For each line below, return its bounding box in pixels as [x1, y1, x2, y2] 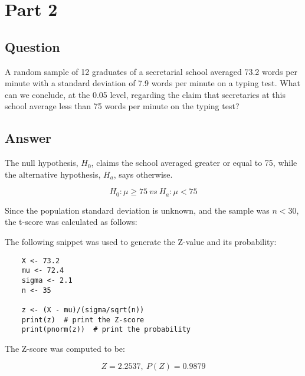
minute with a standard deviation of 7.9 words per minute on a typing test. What [5, 77, 300, 89]
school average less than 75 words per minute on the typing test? [5, 100, 240, 112]
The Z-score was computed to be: [5, 342, 125, 354]
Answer [5, 129, 52, 147]
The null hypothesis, [5, 156, 78, 169]
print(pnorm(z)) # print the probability [21, 325, 191, 334]
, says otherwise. [113, 168, 173, 180]
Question [5, 37, 60, 55]
